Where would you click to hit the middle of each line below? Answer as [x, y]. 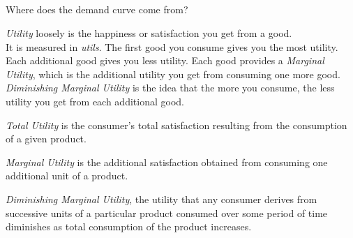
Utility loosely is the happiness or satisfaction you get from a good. [149, 32]
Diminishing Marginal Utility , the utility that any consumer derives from [162, 199]
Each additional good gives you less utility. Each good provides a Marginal [165, 60]
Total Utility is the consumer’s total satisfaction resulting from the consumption [176, 125]
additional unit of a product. [67, 176]
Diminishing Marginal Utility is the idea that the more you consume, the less [170, 88]
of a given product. [46, 139]
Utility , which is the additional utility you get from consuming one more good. [173, 74]
